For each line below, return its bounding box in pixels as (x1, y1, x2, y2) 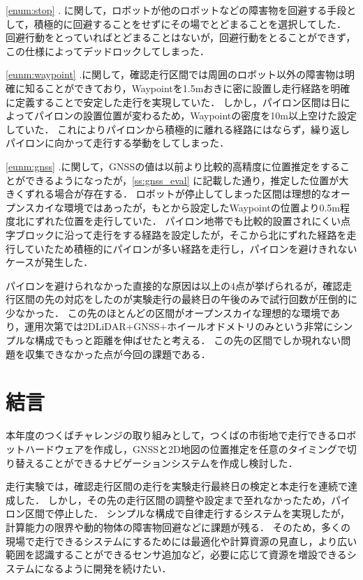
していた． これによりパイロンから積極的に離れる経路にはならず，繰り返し (6, 121, 350, 136)
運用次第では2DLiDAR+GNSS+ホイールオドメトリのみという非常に (24, 319, 334, 334)
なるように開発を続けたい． (44, 560, 172, 575)
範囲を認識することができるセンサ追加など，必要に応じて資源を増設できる (6, 547, 347, 562)
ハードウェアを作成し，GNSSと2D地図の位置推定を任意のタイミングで (24, 441, 347, 456)
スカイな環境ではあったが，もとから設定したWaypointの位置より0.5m (24, 200, 341, 214)
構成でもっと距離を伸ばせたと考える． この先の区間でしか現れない (34, 333, 341, 348)
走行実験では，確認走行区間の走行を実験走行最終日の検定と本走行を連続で (6, 479, 348, 493)
